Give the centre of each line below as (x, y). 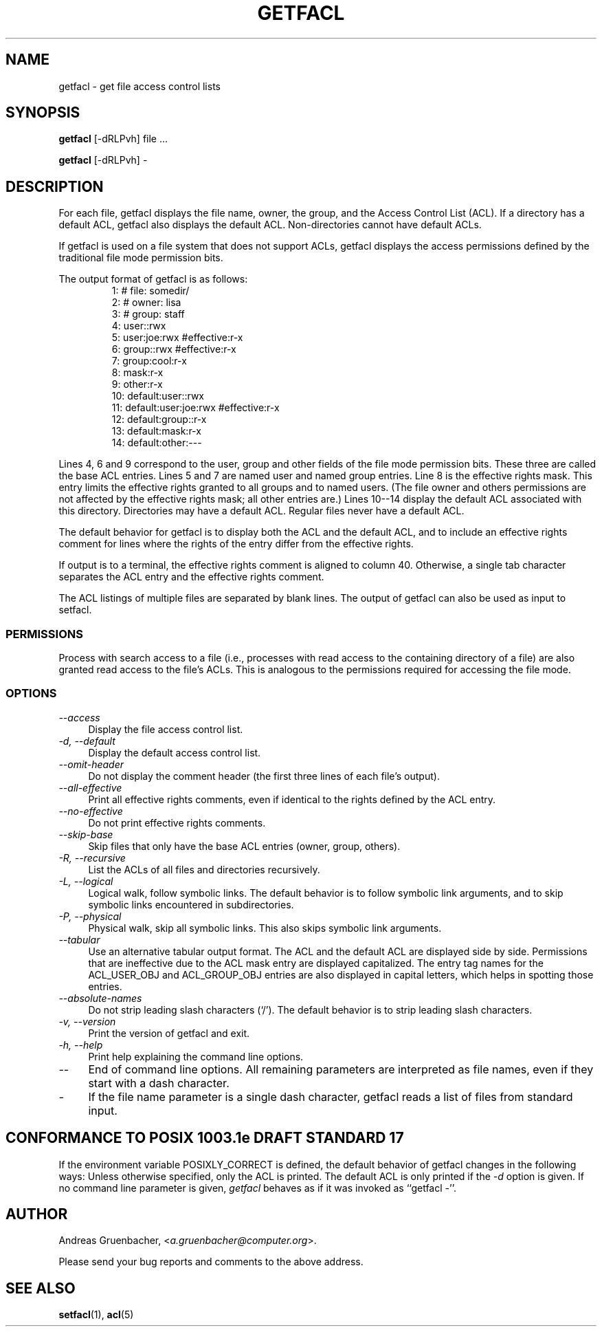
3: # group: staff (148, 314)
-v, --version (87, 1021)
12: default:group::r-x (159, 419)
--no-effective (91, 811)
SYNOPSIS (43, 113)
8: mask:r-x (137, 373)
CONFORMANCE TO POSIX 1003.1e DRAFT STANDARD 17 (205, 1138)
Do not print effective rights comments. (177, 822)
